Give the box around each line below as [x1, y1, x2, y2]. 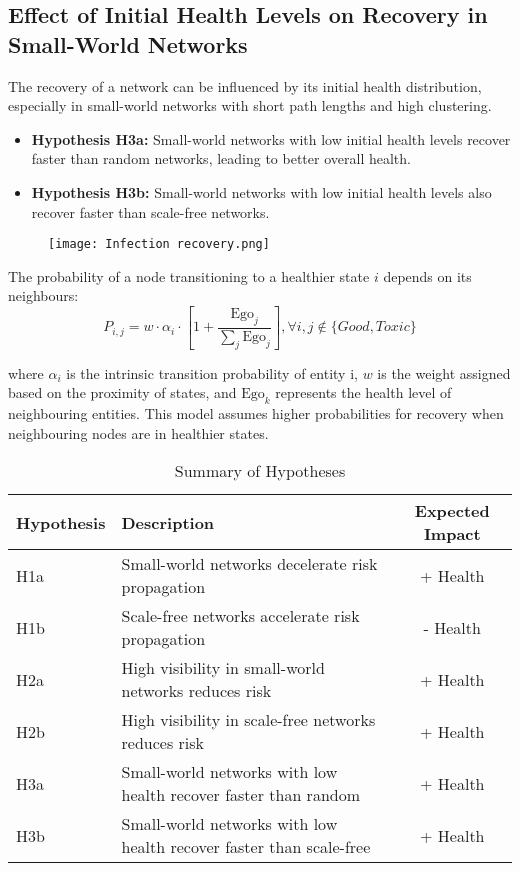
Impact [423, 522, 481, 546]
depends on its [383, 265, 472, 286]
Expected [414, 499, 490, 523]
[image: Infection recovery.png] [48, 237, 270, 252]
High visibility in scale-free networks [121, 708, 376, 732]
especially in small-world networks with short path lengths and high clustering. [8, 95, 492, 116]
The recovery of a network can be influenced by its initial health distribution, [8, 75, 482, 96]
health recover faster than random [121, 783, 360, 807]
